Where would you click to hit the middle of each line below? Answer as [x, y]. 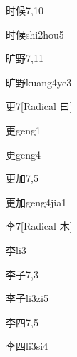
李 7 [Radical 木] [39, 226]
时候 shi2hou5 [35, 34]
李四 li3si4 [27, 346]
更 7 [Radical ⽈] [39, 106]
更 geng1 [23, 130]
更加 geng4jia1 [36, 202]
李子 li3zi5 [27, 298]
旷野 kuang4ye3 [39, 82]
